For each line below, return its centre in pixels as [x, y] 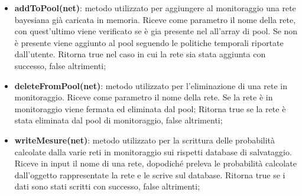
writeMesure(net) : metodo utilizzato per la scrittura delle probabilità [145, 140]
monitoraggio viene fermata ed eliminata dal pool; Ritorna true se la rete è [150, 108]
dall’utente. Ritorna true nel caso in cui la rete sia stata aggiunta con [140, 54]
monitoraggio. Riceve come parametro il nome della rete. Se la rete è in [144, 97]
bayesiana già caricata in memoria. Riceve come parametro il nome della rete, [155, 19]
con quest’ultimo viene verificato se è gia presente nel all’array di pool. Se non [156, 31]
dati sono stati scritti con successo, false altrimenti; [107, 186]
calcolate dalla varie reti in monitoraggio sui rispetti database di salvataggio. [153, 151]
